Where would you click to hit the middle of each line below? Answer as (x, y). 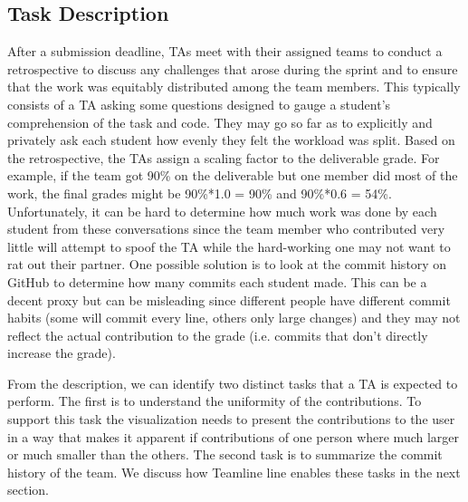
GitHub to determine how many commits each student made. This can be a (217, 281)
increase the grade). (62, 353)
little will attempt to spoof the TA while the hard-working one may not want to (229, 246)
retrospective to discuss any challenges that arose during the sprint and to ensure (233, 68)
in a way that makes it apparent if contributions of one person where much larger (234, 436)
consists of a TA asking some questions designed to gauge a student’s (199, 104)
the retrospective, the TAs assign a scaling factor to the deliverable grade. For (224, 157)
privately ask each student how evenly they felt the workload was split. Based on (231, 140)
